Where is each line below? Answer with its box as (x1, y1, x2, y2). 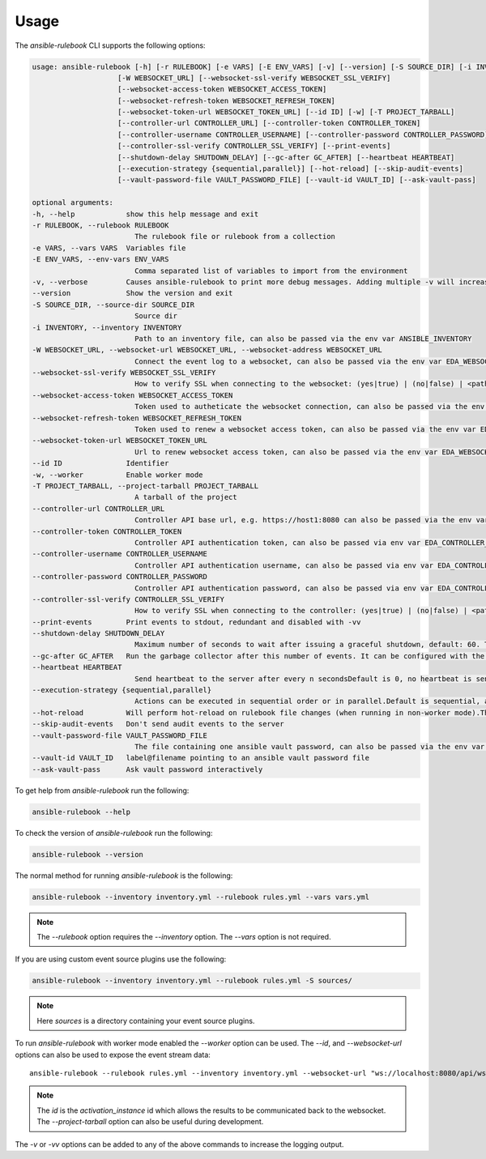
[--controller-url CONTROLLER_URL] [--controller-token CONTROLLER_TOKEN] (117, 118, 421, 128)
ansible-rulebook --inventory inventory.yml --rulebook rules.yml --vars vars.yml (32, 892, 370, 901)
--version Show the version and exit (32, 288, 233, 298)
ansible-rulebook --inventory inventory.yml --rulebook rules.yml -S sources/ (32, 976, 352, 986)
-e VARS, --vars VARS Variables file (32, 243, 186, 253)
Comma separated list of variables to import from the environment (134, 266, 408, 275)
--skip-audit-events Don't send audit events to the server (32, 719, 284, 729)
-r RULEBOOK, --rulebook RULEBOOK (32, 221, 169, 230)
